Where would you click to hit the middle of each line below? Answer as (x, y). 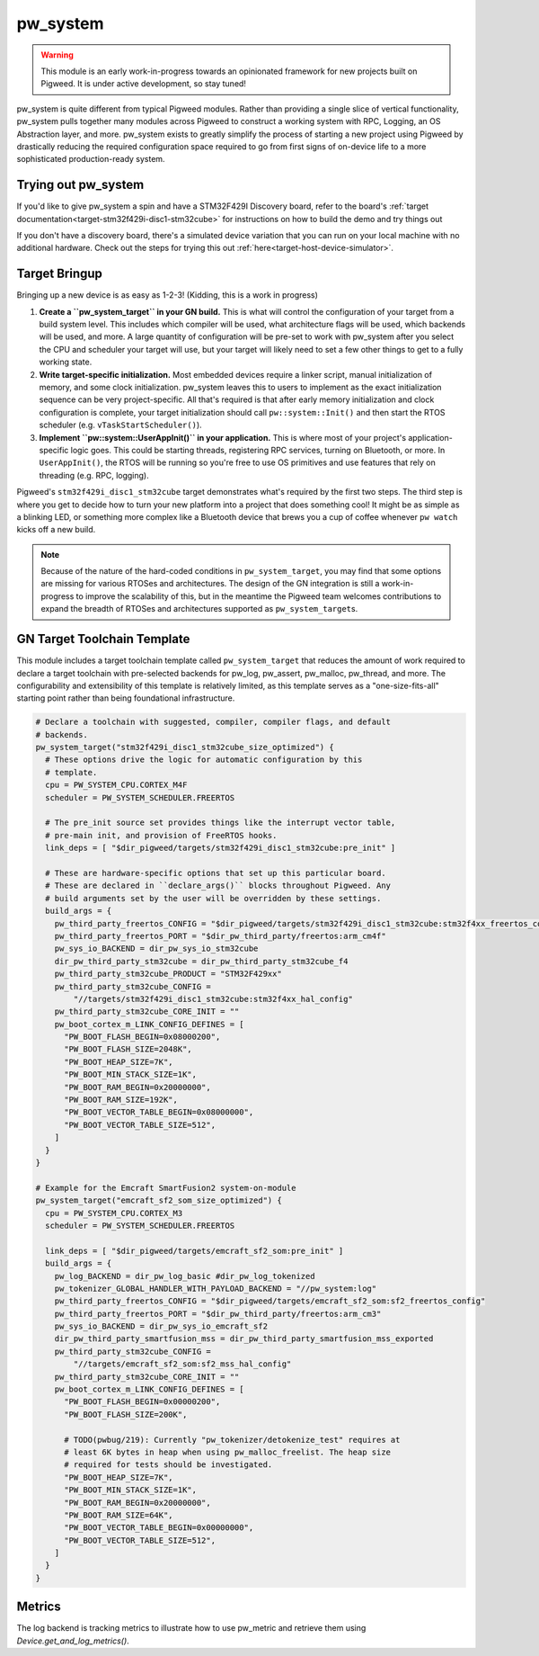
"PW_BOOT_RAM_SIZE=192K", (121, 1100)
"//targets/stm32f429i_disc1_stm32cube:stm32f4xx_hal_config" (213, 999)
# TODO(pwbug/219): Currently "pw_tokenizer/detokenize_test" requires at (232, 1440)
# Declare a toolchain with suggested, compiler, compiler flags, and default (213, 722)
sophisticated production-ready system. (91, 159)
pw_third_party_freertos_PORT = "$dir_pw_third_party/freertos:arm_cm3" (218, 1314)
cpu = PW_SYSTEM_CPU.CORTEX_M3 (114, 1213)
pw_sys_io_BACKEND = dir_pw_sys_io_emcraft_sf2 (161, 1326)
